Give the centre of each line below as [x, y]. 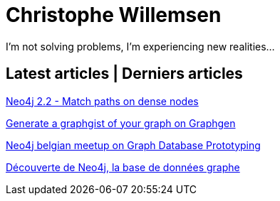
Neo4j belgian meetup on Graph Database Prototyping [133, 145]
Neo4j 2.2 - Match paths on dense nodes [102, 101]
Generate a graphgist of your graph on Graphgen [121, 123]
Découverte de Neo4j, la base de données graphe [123, 167]
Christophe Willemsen [114, 15]
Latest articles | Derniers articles [124, 74]
